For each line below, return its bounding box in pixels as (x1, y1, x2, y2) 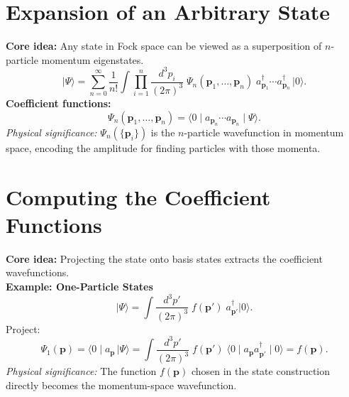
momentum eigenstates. (41, 52, 144, 67)
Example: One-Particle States (6, 279, 153, 294)
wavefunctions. (6, 265, 70, 280)
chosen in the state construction (191, 364, 331, 379)
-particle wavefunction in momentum (184, 124, 344, 139)
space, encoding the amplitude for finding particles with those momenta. (6, 140, 321, 155)
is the (150, 124, 175, 139)
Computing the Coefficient (6, 182, 271, 211)
